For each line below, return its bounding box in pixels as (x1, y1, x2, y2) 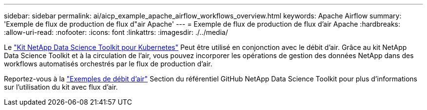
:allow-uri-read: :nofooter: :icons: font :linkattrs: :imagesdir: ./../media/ (4, 28, 228, 36)
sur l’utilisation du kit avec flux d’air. (4, 83, 118, 91)
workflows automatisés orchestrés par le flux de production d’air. (4, 60, 213, 68)
